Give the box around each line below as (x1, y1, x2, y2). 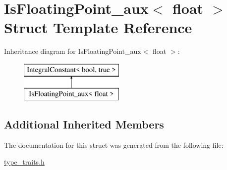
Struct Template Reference (4, 17, 192, 38)
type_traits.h (4, 156, 45, 167)
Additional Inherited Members (4, 117, 164, 132)
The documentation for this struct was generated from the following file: (4, 140, 224, 150)
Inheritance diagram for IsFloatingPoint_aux (4, 46, 141, 56)
